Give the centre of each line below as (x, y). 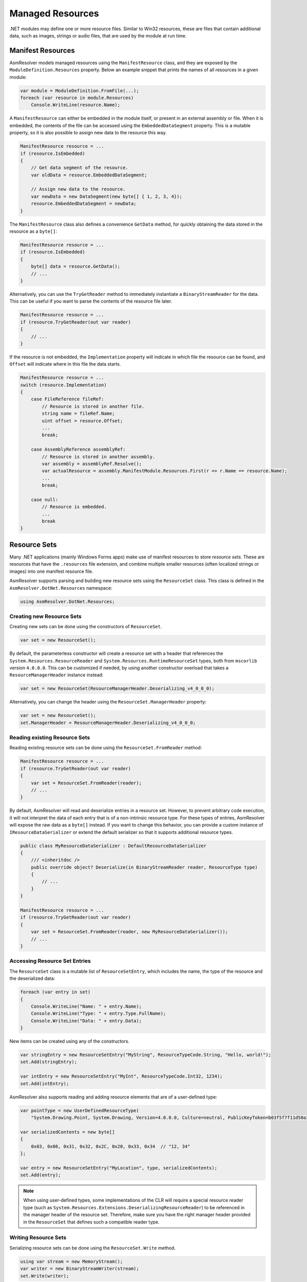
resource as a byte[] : (33, 231)
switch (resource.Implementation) (63, 385)
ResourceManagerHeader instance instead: (57, 675)
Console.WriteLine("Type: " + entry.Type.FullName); (98, 1014)
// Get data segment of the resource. (80, 168)
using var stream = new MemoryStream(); (71, 1261)
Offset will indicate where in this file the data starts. (65, 364)
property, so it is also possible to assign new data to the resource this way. (88, 133)
